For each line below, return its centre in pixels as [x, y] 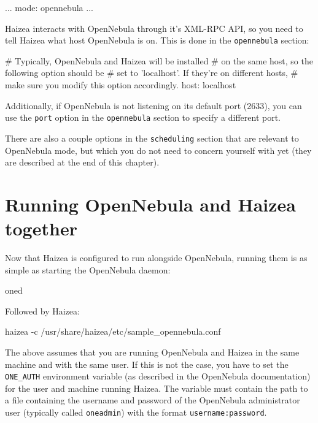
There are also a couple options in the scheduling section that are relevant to [152, 138]
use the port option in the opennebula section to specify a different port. [143, 117]
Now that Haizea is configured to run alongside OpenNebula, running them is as [156, 258]
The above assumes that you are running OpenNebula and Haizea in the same [152, 352]
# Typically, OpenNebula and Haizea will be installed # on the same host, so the [159, 60]
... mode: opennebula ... [49, 7]
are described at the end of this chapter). [82, 162]
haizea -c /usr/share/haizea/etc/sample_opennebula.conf [113, 331]
